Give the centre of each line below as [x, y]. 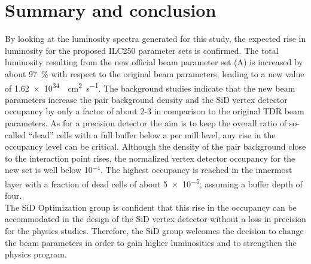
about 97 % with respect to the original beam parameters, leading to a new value [155, 73]
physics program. [36, 254]
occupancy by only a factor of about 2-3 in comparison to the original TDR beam [155, 111]
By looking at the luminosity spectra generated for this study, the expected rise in [155, 39]
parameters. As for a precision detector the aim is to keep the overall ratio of [146, 122]
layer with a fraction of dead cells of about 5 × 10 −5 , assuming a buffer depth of [154, 183]
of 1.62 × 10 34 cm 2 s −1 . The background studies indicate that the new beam [150, 87]
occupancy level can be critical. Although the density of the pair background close [155, 146]
